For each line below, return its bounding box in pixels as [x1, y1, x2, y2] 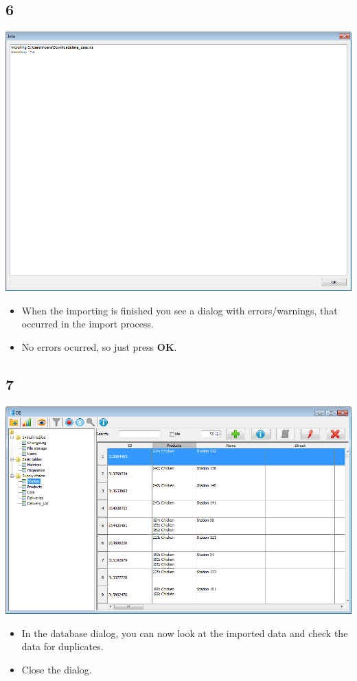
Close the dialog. [21, 662, 92, 676]
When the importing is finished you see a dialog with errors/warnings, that [21, 303, 338, 317]
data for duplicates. [21, 639, 104, 654]
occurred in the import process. [21, 316, 154, 331]
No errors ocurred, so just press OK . [21, 339, 177, 354]
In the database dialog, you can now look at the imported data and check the [21, 625, 348, 640]
